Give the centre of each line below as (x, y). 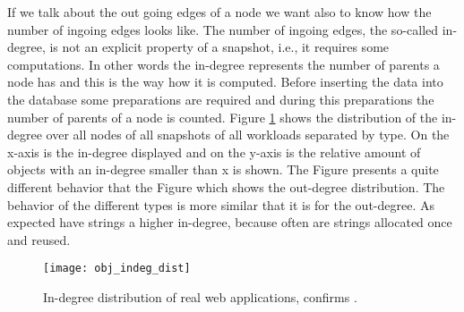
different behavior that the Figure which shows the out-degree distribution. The (226, 186)
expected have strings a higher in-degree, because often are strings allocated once (230, 222)
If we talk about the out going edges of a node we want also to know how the (219, 12)
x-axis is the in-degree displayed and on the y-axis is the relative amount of (214, 152)
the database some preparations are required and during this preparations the (221, 99)
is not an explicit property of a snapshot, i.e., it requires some (219, 47)
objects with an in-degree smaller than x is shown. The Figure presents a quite (223, 169)
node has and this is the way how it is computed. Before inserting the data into (225, 82)
